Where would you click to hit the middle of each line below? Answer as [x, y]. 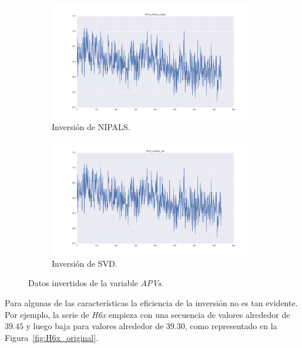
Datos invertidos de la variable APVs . [96, 283]
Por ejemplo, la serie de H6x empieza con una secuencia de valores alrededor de [147, 314]
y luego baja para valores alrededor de [95, 326]
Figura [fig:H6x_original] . [52, 337]
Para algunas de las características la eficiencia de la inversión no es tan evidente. [151, 302]
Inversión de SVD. [85, 263]
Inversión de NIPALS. [91, 127]
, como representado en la [231, 326]
